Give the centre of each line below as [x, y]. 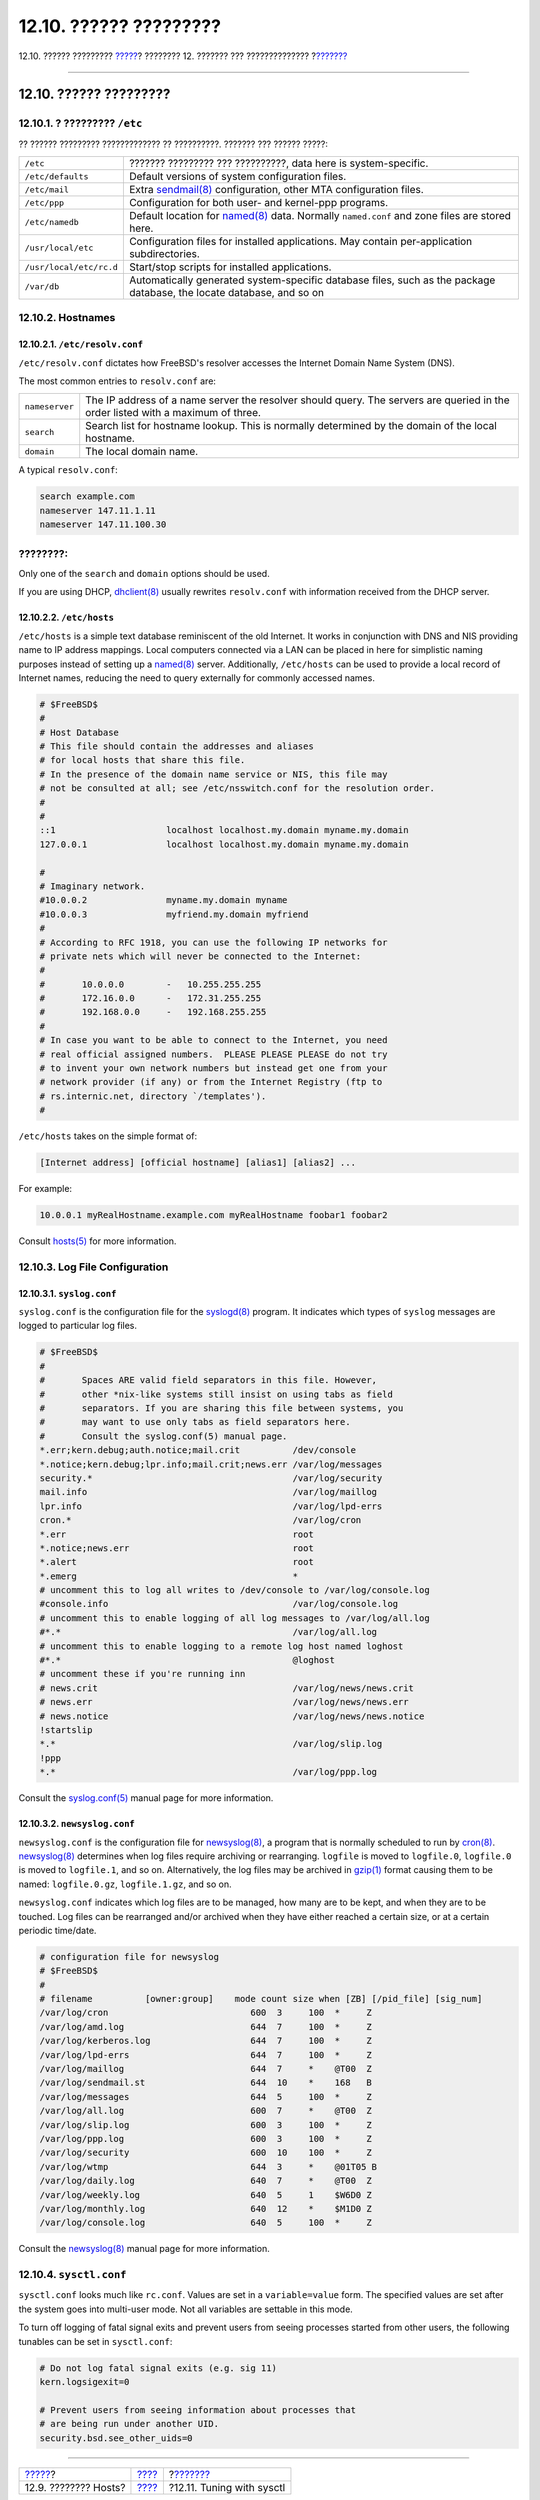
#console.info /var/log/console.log [219, 1604]
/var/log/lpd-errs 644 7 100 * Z [205, 2054]
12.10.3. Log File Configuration [93, 1267]
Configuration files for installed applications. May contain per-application [300, 242]
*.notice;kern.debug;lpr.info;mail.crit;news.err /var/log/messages [211, 1464]
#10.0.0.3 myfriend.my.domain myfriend [174, 914]
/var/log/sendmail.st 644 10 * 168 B [205, 2083]
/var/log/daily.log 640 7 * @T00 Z [205, 2181]
